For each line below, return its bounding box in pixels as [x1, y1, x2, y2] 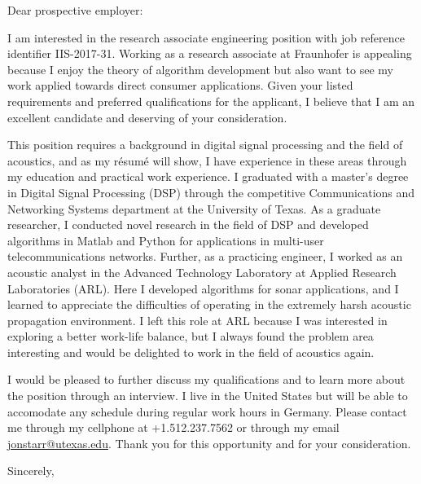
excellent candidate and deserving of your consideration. [7, 108, 287, 125]
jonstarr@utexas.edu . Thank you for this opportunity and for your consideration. [7, 434, 411, 451]
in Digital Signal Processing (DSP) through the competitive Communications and [7, 183, 415, 200]
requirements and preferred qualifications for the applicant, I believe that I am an [7, 92, 415, 109]
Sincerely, [7, 462, 55, 479]
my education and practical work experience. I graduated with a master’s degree [7, 168, 409, 185]
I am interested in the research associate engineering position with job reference [7, 29, 405, 46]
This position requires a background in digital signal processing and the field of [7, 136, 403, 153]
